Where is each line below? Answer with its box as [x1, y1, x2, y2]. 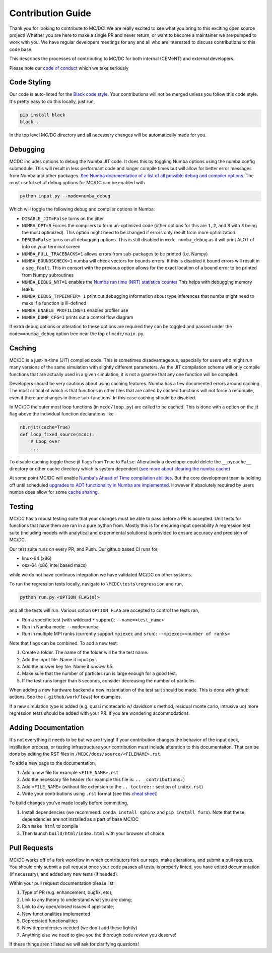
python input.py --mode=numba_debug [20, 193, 111, 199]
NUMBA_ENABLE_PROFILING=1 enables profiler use [22, 307, 128, 313]
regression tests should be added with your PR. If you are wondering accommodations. [9, 710, 190, 716]
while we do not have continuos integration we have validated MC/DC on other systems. [9, 571, 192, 577]
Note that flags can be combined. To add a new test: [9, 640, 118, 646]
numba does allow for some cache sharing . [9, 489, 99, 495]
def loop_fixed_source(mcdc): [20, 432, 95, 437]
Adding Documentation [9, 723, 84, 732]
